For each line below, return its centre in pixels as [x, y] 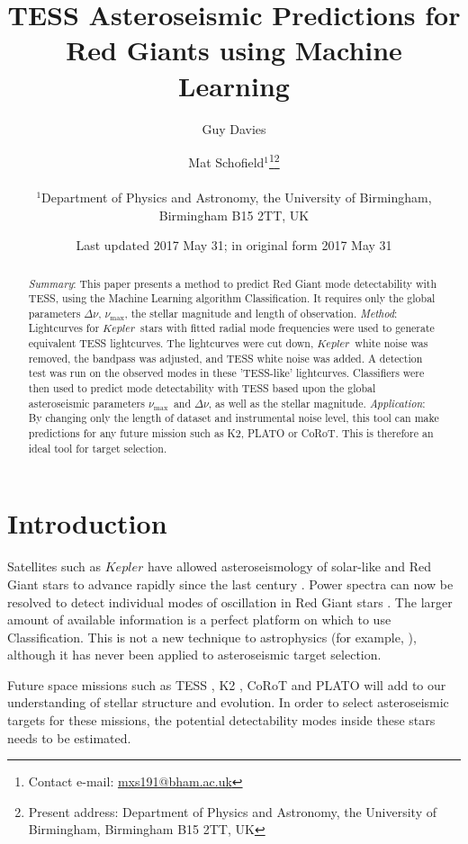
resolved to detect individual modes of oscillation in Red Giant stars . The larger [230, 602]
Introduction [87, 523]
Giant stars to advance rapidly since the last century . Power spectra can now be [230, 584]
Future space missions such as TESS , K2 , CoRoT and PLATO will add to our [227, 684]
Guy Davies [234, 128]
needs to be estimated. [69, 737]
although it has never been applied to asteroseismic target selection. [194, 655]
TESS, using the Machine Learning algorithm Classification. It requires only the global [232, 298]
